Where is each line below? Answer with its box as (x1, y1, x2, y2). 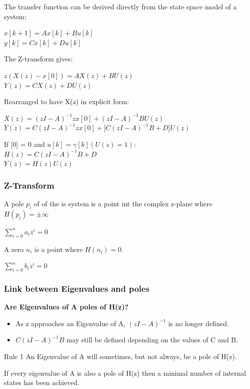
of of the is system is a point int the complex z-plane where (33, 198, 213, 208)
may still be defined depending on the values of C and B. (66, 334, 238, 345)
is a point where (34, 244, 83, 254)
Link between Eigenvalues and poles (4, 282, 150, 294)
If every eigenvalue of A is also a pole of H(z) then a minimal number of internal (4, 367, 246, 378)
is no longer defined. (168, 318, 229, 328)
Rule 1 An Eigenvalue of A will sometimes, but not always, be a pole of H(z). (4, 351, 237, 361)
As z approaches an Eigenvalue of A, (15, 318, 126, 328)
